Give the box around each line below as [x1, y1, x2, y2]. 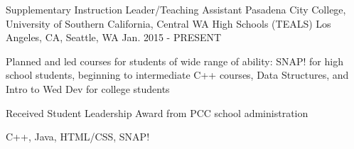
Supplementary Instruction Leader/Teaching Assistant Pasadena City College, [6, 2, 346, 16]
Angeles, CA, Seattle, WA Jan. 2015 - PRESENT [6, 30, 222, 45]
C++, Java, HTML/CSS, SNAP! [6, 129, 150, 144]
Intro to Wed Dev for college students [6, 81, 170, 96]
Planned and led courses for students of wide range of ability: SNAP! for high [6, 53, 343, 68]
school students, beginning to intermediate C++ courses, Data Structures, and [6, 67, 349, 82]
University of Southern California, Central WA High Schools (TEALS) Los [6, 16, 331, 31]
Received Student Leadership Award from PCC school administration [6, 105, 309, 120]
